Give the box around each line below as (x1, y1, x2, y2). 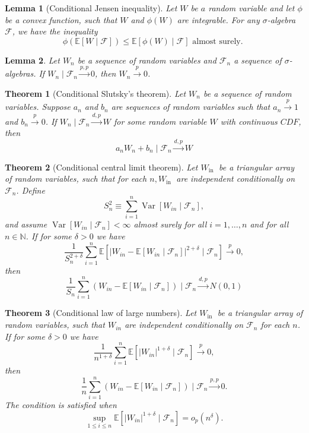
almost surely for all (133, 218, 207, 230)
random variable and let (208, 2, 295, 14)
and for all (250, 218, 289, 230)
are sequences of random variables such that (111, 100, 270, 113)
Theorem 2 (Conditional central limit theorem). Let (5, 160, 198, 173)
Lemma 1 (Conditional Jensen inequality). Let (5, 2, 177, 14)
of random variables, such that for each (5, 172, 147, 185)
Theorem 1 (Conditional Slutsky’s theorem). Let (5, 87, 186, 99)
